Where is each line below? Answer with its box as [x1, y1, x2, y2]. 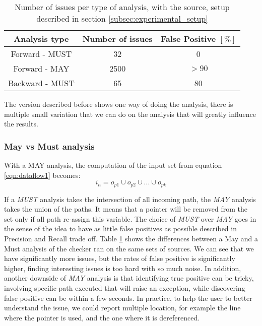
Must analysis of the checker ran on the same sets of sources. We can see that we [4, 243, 254, 253]
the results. [4, 118, 38, 129]
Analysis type [14, 33, 69, 44]
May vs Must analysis [4, 140, 95, 152]
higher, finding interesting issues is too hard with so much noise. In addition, [4, 263, 241, 273]
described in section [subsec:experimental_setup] [36, 13, 208, 24]
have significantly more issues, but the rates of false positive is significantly [4, 253, 235, 264]
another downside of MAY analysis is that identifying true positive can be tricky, [4, 273, 254, 283]
